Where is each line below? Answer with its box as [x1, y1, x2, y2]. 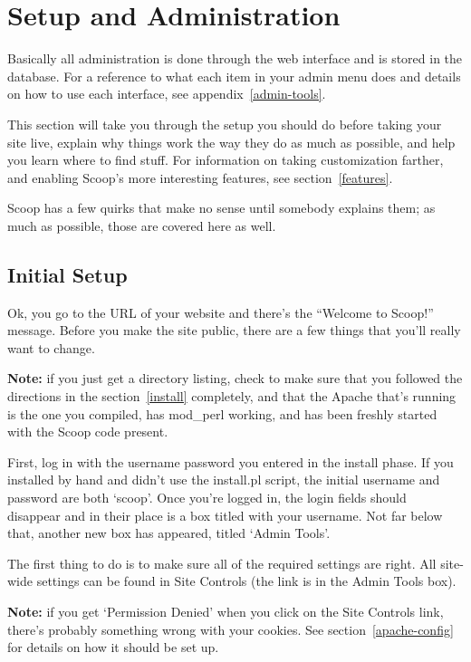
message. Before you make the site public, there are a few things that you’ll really [7, 321, 461, 340]
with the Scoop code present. [7, 422, 168, 441]
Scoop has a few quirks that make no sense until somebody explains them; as [7, 198, 436, 217]
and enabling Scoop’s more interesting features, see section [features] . [7, 168, 393, 187]
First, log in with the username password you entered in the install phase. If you [7, 452, 454, 471]
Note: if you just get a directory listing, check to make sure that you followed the [7, 369, 463, 388]
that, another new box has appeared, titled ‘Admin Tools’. [7, 523, 331, 542]
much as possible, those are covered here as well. [7, 216, 276, 235]
